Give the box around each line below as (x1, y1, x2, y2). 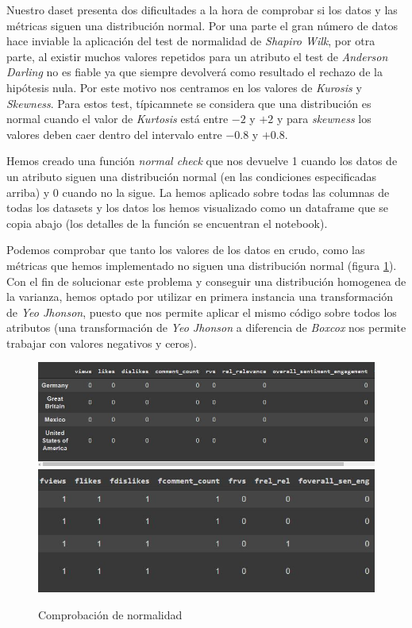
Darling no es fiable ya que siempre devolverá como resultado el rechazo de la (6, 64, 383, 80)
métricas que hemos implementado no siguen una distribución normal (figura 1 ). (6, 256, 397, 273)
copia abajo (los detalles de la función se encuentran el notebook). (6, 214, 328, 231)
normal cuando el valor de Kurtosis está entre (6, 110, 229, 127)
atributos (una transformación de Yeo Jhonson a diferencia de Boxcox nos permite (6, 319, 406, 336)
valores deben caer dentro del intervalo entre (6, 125, 222, 142)
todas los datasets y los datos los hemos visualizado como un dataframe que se (6, 199, 389, 216)
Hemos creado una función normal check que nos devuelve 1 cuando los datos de (6, 152, 398, 169)
